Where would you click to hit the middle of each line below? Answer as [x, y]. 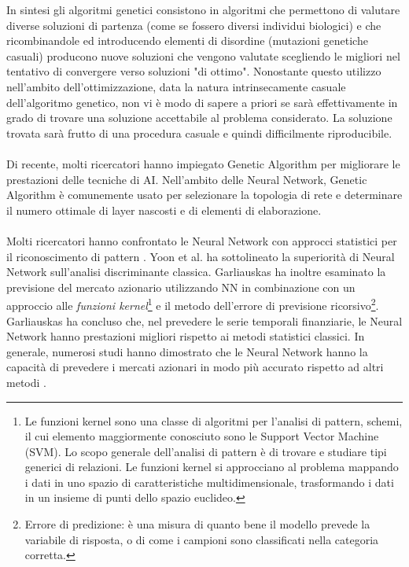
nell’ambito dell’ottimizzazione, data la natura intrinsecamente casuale [176, 86]
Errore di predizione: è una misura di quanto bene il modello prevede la [197, 524]
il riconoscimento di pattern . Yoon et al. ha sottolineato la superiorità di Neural [201, 256]
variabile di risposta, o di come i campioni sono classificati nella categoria [202, 539]
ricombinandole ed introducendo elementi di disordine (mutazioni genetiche [187, 40]
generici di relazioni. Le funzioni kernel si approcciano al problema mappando [212, 467]
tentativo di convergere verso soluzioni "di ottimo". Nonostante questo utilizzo [194, 71]
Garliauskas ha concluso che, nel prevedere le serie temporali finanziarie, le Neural [204, 320]
